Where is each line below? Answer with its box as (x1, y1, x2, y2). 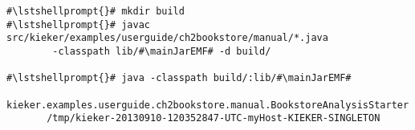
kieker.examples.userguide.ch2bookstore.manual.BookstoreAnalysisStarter (6, 99, 409, 111)
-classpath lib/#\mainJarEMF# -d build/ (52, 45, 271, 57)
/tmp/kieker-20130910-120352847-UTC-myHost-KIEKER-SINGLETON (47, 112, 380, 124)
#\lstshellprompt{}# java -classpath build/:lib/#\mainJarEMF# (6, 72, 352, 84)
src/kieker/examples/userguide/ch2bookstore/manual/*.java (6, 32, 328, 44)
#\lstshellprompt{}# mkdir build (6, 6, 185, 17)
